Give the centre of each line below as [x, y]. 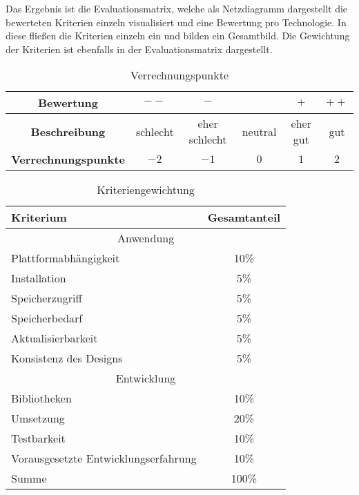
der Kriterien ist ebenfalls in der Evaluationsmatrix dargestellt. [139, 49]
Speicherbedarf [47, 318]
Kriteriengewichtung [146, 190]
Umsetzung [38, 418]
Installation [39, 278]
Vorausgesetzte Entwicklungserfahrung [104, 458]
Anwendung [146, 238]
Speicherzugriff [47, 298]
